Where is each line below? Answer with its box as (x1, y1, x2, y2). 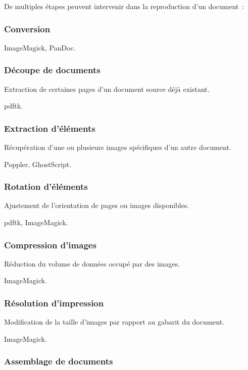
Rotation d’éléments (4, 180, 88, 193)
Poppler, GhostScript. (4, 158, 72, 169)
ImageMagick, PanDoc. (4, 42, 76, 52)
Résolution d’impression (4, 296, 104, 309)
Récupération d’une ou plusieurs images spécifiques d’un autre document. (4, 142, 231, 152)
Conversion (4, 22, 51, 35)
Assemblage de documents (4, 355, 113, 367)
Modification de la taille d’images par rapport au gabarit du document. (4, 316, 225, 327)
